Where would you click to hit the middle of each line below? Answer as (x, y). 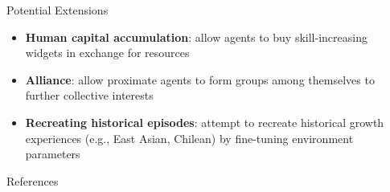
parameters (53, 154)
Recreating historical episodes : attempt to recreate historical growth (205, 122)
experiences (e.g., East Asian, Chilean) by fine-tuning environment (189, 138)
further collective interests (89, 95)
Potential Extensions (57, 10)
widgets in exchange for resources (107, 53)
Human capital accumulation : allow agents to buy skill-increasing (196, 37)
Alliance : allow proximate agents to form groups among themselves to (200, 79)
